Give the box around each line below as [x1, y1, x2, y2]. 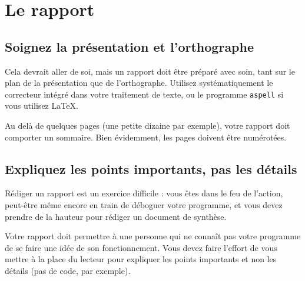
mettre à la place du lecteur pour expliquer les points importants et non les [5, 253, 277, 265]
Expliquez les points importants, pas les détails [5, 159, 297, 178]
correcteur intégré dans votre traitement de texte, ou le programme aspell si [5, 88, 284, 100]
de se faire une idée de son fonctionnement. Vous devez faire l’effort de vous [5, 241, 277, 253]
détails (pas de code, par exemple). [5, 264, 131, 276]
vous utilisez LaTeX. [5, 99, 78, 112]
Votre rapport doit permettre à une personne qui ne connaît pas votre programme [5, 230, 301, 242]
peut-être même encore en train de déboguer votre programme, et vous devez [5, 199, 283, 210]
